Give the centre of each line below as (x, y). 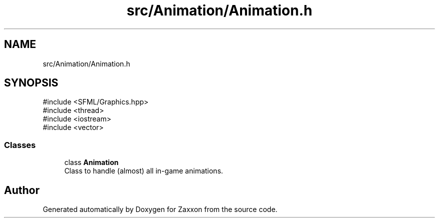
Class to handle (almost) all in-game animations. (144, 171)
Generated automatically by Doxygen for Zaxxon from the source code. (160, 209)
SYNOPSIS (31, 83)
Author (22, 190)
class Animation (91, 162)
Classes (20, 145)
